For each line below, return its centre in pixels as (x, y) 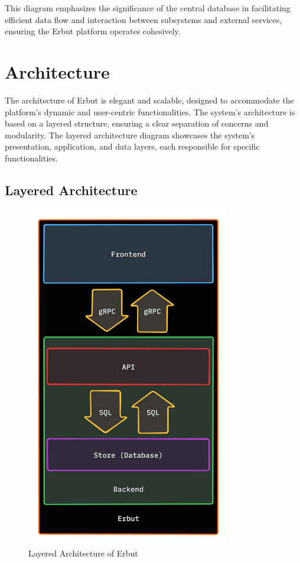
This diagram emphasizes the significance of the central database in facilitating (148, 8)
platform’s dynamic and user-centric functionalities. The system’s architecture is (150, 111)
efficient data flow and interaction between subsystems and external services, (144, 19)
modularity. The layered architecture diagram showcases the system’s (130, 135)
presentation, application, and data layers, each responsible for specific (132, 146)
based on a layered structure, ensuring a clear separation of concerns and (137, 123)
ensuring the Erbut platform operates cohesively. (93, 31)
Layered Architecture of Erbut (83, 553)
